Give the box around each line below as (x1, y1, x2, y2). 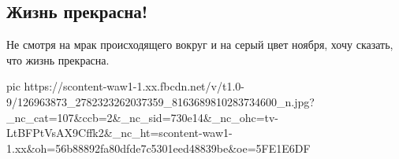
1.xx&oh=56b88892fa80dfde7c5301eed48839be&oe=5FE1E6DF (6, 139, 311, 156)
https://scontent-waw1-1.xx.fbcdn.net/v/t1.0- (24, 78, 244, 94)
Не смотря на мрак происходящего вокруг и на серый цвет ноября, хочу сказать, (6, 36, 393, 53)
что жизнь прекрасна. (6, 51, 110, 68)
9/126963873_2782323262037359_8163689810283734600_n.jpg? (6, 93, 315, 109)
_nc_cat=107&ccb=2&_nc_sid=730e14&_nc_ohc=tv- (6, 109, 279, 125)
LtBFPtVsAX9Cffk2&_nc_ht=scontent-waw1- (6, 124, 233, 141)
